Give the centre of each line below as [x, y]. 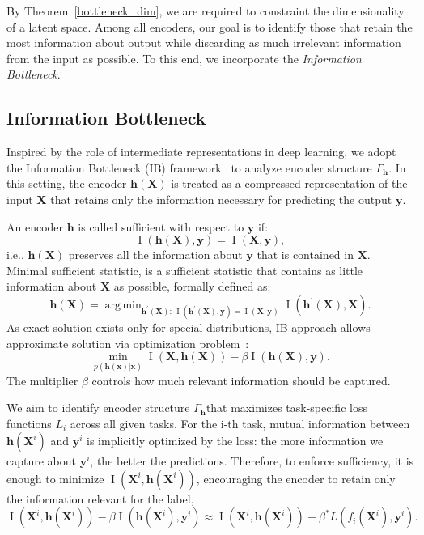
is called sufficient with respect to [161, 226]
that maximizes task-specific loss [286, 408]
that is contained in [305, 255]
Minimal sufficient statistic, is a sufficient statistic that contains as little [185, 270]
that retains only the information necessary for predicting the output [221, 199]
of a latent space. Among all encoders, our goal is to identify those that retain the [210, 26]
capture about [42, 461]
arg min [123, 305]
